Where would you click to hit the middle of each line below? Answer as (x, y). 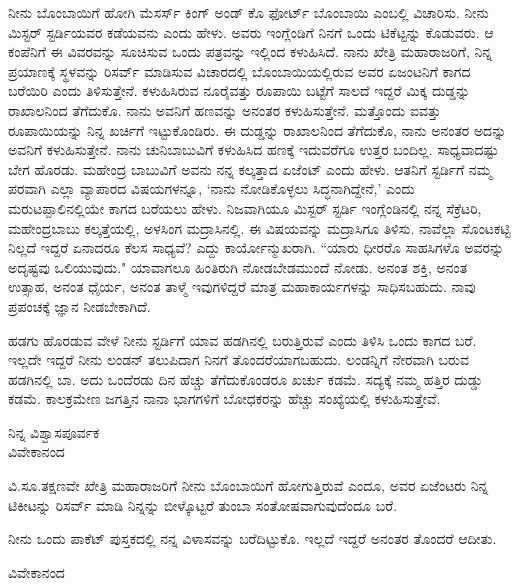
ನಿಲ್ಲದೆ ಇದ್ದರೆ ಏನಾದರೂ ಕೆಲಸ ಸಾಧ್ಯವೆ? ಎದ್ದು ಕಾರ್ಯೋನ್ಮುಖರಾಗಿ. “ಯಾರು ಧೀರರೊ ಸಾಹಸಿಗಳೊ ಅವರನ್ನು (256, 247)
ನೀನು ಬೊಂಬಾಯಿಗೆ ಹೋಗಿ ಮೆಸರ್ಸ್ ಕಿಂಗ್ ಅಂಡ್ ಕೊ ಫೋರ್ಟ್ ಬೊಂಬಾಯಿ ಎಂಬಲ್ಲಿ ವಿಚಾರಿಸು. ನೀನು (248, 12)
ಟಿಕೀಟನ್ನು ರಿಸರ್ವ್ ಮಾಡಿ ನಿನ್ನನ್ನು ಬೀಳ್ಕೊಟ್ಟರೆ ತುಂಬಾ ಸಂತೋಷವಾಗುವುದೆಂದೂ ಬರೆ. (203, 504)
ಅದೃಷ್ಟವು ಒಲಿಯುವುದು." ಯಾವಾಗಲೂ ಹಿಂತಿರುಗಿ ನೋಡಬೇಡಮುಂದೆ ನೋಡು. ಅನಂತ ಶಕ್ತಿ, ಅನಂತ (238, 266)
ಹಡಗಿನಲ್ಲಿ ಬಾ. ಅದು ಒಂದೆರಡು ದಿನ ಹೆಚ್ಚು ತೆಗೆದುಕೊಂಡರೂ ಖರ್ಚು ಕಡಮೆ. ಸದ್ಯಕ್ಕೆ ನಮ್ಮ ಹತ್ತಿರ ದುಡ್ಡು (245, 378)
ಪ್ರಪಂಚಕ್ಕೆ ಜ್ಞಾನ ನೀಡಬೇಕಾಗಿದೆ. (79, 305)
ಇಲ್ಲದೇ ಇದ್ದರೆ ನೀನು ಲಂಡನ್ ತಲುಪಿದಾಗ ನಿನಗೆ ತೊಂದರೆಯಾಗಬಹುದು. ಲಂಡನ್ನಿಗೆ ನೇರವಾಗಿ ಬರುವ (238, 359)
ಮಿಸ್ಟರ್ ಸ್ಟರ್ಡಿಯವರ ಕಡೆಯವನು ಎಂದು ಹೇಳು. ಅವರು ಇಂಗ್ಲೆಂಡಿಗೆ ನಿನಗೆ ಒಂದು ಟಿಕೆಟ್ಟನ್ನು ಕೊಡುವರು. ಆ (251, 31)
